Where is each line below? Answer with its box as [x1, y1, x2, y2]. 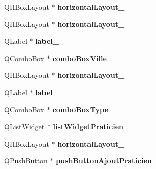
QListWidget [4, 121, 45, 132]
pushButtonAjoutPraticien [56, 155, 152, 166]
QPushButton [4, 155, 48, 166]
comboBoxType [52, 104, 108, 115]
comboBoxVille [52, 52, 107, 63]
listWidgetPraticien [53, 121, 123, 132]
